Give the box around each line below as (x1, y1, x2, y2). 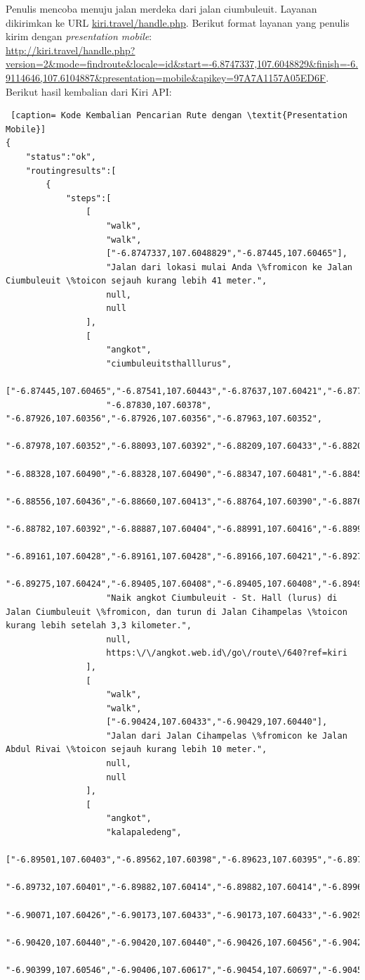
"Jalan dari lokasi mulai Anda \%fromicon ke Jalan (106, 262, 352, 272)
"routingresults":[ (25, 165, 117, 176)
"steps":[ (65, 193, 112, 203)
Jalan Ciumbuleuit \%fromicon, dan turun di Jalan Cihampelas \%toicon (6, 606, 347, 617)
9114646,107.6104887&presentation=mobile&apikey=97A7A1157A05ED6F (6, 70, 326, 84)
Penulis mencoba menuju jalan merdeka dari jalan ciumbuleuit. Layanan (6, 1, 317, 15)
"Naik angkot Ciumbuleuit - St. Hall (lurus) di (106, 592, 338, 603)
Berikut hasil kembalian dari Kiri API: (6, 84, 172, 98)
